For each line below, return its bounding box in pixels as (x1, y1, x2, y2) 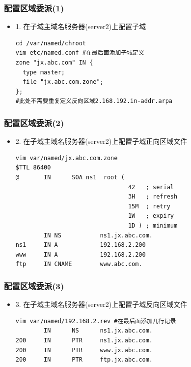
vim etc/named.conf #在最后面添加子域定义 (15, 49, 144, 57)
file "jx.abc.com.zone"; (23, 78, 104, 86)
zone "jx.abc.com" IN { (15, 59, 93, 66)
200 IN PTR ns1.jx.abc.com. (15, 336, 153, 344)
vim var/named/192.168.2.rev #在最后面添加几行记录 (15, 317, 176, 325)
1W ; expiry (128, 212, 174, 220)
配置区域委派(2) (4, 116, 64, 129)
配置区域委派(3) (4, 279, 64, 292)
